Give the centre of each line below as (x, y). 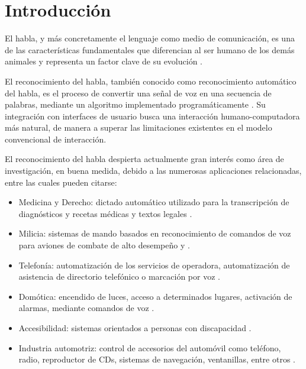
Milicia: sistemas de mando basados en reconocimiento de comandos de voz (155, 233)
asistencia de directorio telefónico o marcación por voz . (119, 276)
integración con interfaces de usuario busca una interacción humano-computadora (152, 116)
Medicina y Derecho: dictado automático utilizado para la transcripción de (154, 202)
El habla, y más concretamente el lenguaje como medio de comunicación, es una (150, 38)
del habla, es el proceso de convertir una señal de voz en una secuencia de (138, 93)
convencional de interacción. (56, 139)
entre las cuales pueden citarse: (61, 182)
